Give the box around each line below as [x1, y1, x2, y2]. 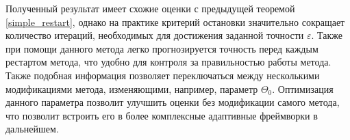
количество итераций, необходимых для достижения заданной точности [5, 28, 304, 42]
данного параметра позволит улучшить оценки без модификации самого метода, [5, 95, 340, 109]
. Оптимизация [272, 81, 334, 96]
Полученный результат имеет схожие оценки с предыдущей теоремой [5, 1, 295, 15]
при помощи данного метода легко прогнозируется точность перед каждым [5, 41, 318, 55]
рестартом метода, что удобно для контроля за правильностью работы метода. [5, 55, 332, 69]
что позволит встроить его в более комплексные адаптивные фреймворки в [5, 108, 318, 122]
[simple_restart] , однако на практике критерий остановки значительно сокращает [5, 14, 345, 29]
